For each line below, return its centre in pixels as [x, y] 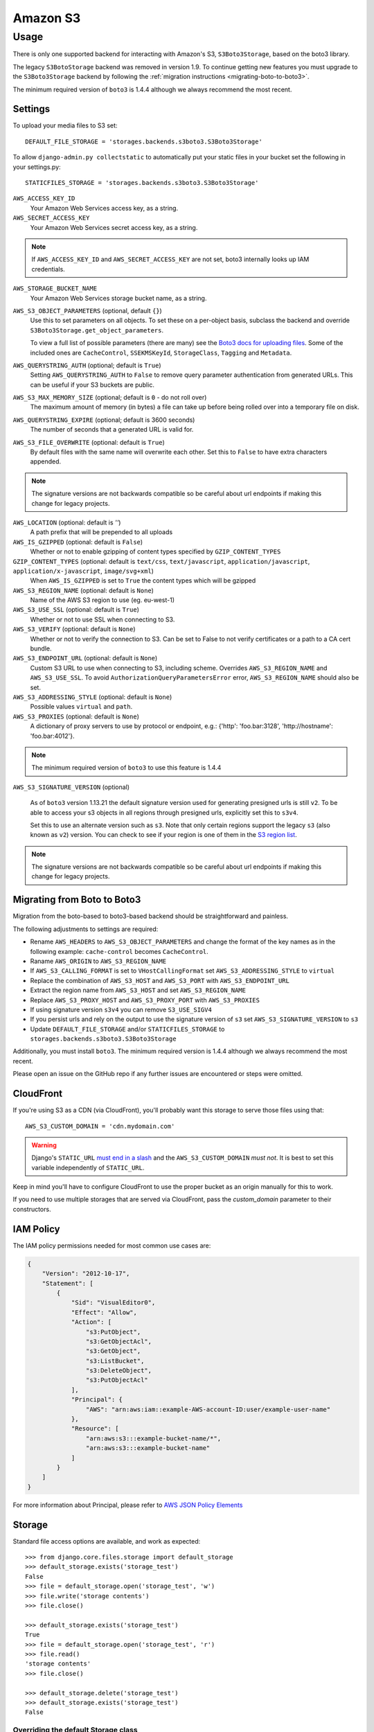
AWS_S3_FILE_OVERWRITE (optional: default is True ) [89, 442]
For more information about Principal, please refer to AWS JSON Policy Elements [128, 1505]
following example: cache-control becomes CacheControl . [119, 951]
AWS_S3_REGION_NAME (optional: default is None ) [83, 590]
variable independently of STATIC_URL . [88, 1167]
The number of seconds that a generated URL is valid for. [112, 430]
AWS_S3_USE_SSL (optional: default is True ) [76, 610]
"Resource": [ [95, 1429]
